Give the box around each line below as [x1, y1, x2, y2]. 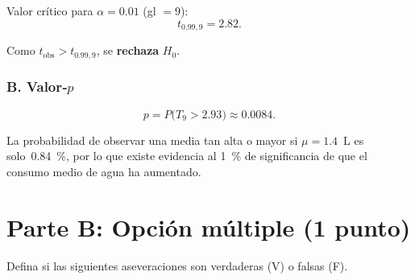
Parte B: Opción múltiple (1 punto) [6, 210, 411, 243]
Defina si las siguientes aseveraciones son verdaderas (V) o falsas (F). [6, 257, 348, 274]
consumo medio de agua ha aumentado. [6, 163, 201, 179]
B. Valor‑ [6, 76, 68, 97]
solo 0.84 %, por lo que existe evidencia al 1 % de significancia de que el [6, 147, 367, 164]
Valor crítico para [6, 2, 93, 19]
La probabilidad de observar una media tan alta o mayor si [6, 131, 298, 148]
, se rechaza [96, 42, 160, 59]
